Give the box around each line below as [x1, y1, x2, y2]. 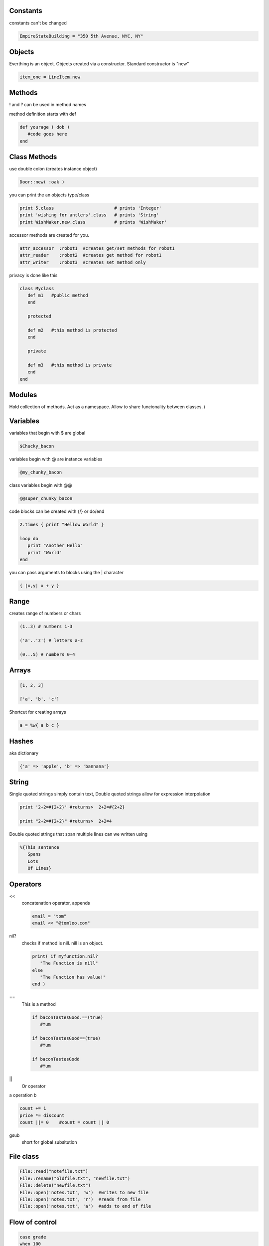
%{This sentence [19, 845, 60, 850]
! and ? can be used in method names [9, 102, 87, 108]
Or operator [21, 1083, 46, 1089]
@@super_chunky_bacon [19, 496, 73, 501]
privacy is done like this [9, 272, 58, 278]
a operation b [9, 1092, 37, 1098]
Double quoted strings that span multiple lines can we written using [9, 831, 148, 837]
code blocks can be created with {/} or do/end [9, 508, 105, 514]
